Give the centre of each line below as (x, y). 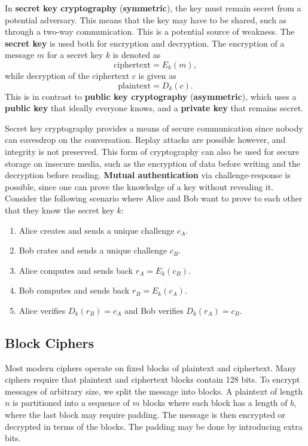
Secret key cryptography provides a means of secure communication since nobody (154, 128)
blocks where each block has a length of (215, 403)
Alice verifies (42, 310)
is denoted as (137, 55)
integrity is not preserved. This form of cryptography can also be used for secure (152, 151)
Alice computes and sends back (76, 270)
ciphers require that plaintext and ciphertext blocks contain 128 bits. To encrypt (153, 379)
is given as (157, 75)
